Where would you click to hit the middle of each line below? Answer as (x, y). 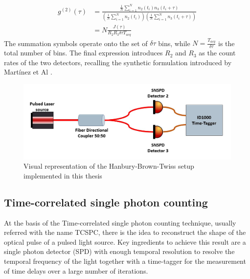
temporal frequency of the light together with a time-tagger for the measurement (125, 261)
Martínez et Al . (28, 72)
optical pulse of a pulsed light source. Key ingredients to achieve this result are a (125, 241)
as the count (217, 53)
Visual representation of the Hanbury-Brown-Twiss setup (109, 166)
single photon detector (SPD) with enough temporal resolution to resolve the (119, 251)
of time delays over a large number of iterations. (76, 270)
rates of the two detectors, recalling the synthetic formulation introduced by (118, 62)
